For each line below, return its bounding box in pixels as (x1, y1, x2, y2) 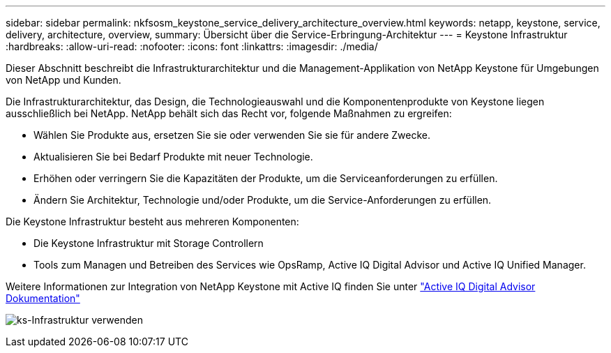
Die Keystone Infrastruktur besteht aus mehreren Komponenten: (6, 216, 299, 227)
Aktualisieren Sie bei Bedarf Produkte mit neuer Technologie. (33, 151, 313, 163)
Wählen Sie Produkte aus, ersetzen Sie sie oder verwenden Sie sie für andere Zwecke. (33, 129, 431, 141)
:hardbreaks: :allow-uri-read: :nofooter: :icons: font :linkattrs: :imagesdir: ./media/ (6, 40, 378, 52)
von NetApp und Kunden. (6, 74, 121, 86)
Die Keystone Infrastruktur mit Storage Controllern (33, 237, 264, 249)
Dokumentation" (6, 292, 80, 304)
